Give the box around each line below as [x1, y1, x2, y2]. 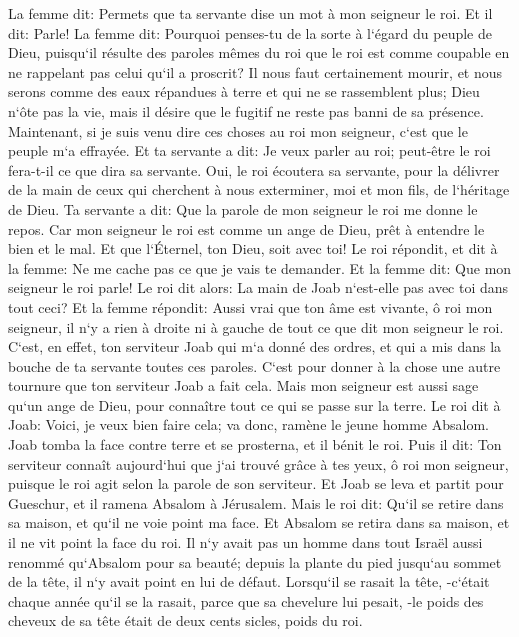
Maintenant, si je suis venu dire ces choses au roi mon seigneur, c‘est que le [8, 120, 468, 141]
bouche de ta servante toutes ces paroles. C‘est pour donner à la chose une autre [8, 355, 501, 376]
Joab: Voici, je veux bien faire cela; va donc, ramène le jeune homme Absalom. [8, 414, 489, 435]
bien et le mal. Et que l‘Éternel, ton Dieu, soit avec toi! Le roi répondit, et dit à [8, 238, 498, 259]
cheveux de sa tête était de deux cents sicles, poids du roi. [8, 610, 363, 631]
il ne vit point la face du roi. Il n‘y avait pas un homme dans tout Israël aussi [8, 532, 483, 553]
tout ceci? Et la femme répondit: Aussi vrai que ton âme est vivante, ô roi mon [8, 296, 493, 317]
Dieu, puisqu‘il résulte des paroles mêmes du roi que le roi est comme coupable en [8, 42, 510, 63]
